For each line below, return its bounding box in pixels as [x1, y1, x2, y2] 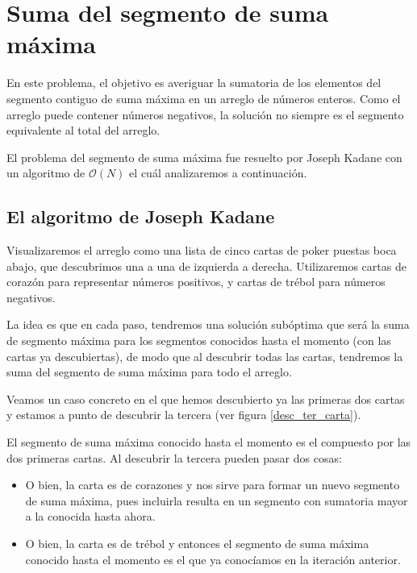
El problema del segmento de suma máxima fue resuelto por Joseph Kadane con [6, 148, 402, 165]
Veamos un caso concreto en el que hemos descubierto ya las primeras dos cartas [6, 390, 405, 407]
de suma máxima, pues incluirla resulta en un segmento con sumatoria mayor [25, 492, 408, 509]
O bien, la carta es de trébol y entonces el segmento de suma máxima [25, 534, 369, 551]
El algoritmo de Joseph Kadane [6, 204, 275, 229]
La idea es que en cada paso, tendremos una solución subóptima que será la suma [6, 316, 410, 333]
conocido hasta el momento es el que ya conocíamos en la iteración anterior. [25, 550, 401, 567]
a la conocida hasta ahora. [25, 508, 156, 525]
